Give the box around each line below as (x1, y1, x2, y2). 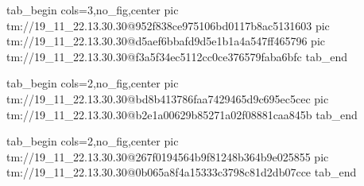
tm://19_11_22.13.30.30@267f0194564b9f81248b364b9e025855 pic (6, 148, 329, 165)
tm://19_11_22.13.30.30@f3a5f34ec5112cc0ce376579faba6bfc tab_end (6, 48, 347, 64)
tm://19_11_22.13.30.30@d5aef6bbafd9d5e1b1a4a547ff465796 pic (6, 33, 325, 49)
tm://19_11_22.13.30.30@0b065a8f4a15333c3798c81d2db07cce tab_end (6, 164, 357, 180)
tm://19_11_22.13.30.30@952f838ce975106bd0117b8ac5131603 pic (6, 17, 330, 33)
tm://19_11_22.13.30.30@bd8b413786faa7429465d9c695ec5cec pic (6, 90, 329, 107)
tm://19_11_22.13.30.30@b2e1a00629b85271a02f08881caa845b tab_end (6, 106, 358, 122)
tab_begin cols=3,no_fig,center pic (6, 2, 179, 17)
